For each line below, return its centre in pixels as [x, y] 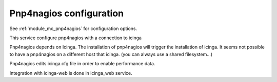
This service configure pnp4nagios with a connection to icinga [76, 38]
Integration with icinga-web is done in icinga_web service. [71, 73]
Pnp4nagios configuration [67, 13]
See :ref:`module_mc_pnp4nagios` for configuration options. [73, 29]
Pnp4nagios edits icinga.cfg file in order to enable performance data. [82, 64]
